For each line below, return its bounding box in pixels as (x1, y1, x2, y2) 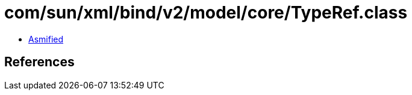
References (4, 54, 75, 70)
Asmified (28, 33, 64, 44)
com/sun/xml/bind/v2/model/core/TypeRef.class (4, 2, 408, 23)
